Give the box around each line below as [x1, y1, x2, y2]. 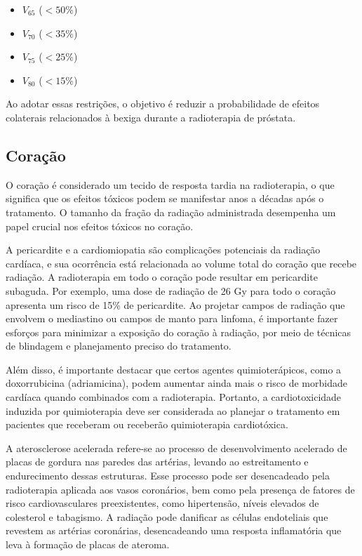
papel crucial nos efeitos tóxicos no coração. [6, 218, 194, 233]
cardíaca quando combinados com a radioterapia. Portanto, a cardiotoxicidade [6, 390, 342, 404]
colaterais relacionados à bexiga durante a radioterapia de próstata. [6, 110, 296, 124]
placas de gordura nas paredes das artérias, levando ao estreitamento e [6, 454, 309, 469]
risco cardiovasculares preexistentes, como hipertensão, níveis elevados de [6, 496, 319, 510]
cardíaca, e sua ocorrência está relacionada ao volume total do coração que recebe [6, 256, 357, 270]
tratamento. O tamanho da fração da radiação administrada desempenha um [6, 204, 336, 219]
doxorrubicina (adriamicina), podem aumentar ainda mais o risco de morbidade [6, 376, 347, 390]
